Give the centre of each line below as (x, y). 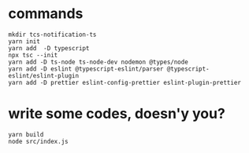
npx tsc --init (33, 55)
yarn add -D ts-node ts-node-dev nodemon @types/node (98, 62)
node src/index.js (38, 141)
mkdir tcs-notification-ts (52, 35)
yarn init (24, 41)
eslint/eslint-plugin (44, 75)
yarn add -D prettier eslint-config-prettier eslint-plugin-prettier (125, 82)
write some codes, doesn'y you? (117, 114)
